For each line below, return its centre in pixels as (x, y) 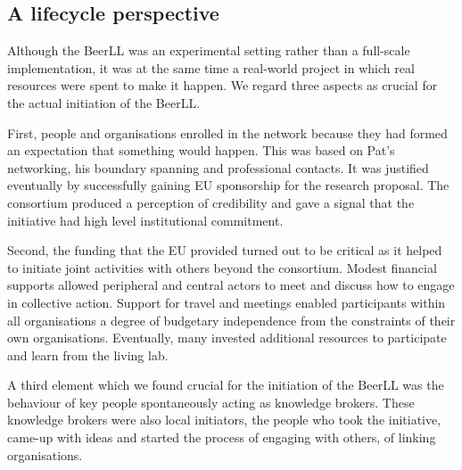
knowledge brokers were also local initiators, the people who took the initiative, (224, 420)
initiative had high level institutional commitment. (145, 220)
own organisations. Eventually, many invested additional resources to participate (227, 338)
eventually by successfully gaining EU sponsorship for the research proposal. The (228, 185)
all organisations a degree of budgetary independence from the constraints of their (231, 320)
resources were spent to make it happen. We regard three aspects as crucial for (223, 85)
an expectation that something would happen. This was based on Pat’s (201, 150)
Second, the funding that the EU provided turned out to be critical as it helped (225, 250)
